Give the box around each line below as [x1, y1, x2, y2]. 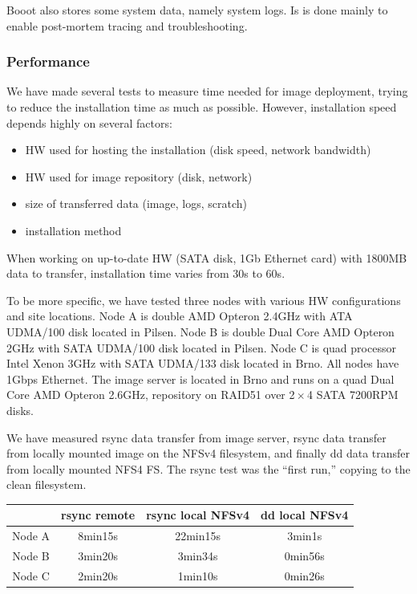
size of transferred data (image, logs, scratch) [25, 195, 247, 212]
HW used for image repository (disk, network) [25, 168, 253, 185]
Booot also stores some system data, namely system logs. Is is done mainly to [6, 2, 388, 18]
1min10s [177, 567, 218, 584]
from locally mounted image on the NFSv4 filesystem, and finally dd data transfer [6, 445, 411, 462]
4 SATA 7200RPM [307, 386, 399, 403]
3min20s [78, 547, 119, 564]
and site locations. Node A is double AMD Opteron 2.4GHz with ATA [6, 307, 353, 324]
